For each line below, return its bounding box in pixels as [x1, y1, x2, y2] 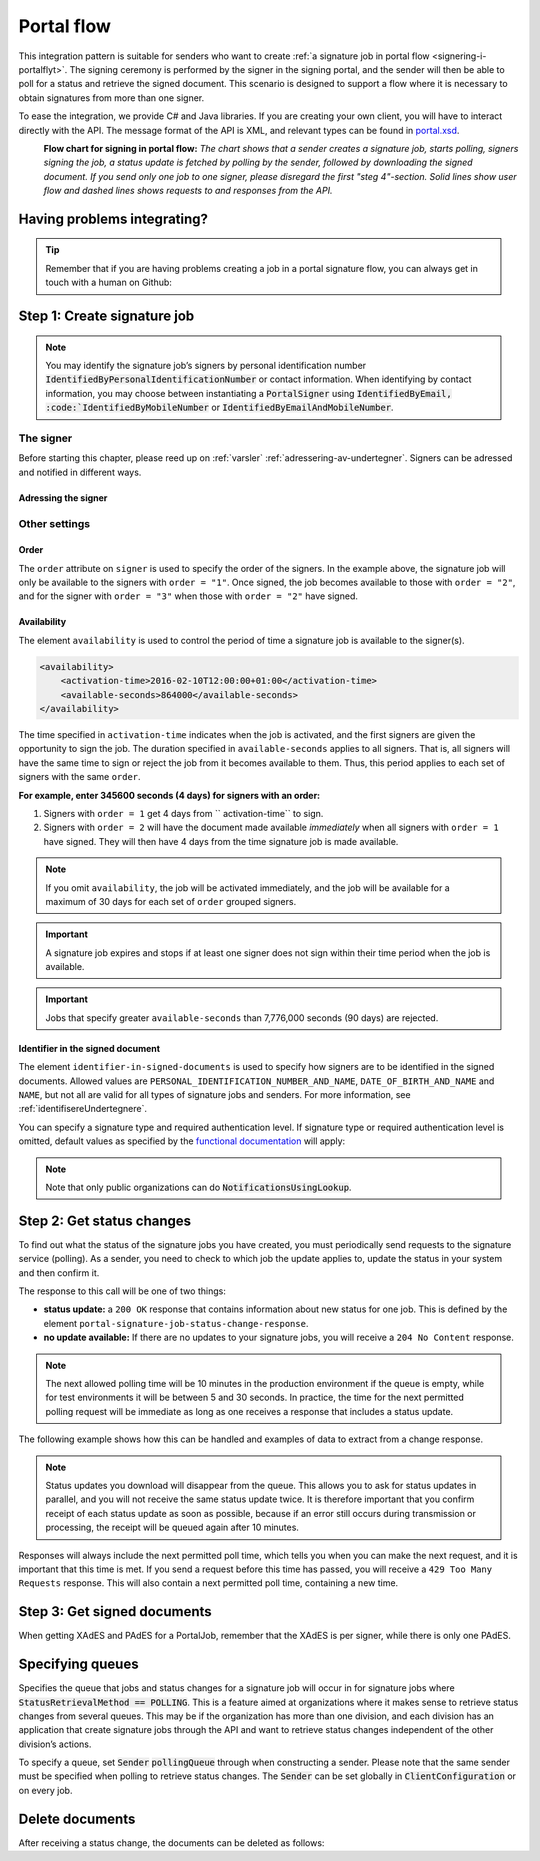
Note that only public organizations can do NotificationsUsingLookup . [45, 1181, 352, 1193]
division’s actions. [18, 1738, 92, 1750]
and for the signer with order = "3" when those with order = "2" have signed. [18, 590, 359, 602]
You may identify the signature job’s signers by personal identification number [45, 360, 367, 372]
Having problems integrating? [18, 210, 209, 227]
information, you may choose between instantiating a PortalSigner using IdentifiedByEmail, [45, 387, 452, 399]
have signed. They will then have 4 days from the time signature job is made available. [43, 835, 399, 847]
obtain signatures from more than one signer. [18, 91, 205, 104]
